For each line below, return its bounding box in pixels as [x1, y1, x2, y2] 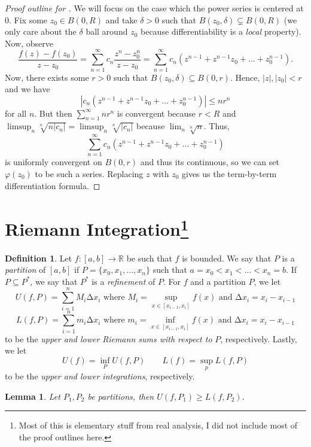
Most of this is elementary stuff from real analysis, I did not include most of [19, 419, 298, 431]
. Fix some [9, 13, 48, 26]
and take [105, 13, 138, 26]
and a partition [190, 275, 246, 287]
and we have [5, 83, 50, 95]
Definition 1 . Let [5, 251, 72, 264]
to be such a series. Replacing [35, 167, 144, 180]
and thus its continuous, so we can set [140, 156, 279, 168]
